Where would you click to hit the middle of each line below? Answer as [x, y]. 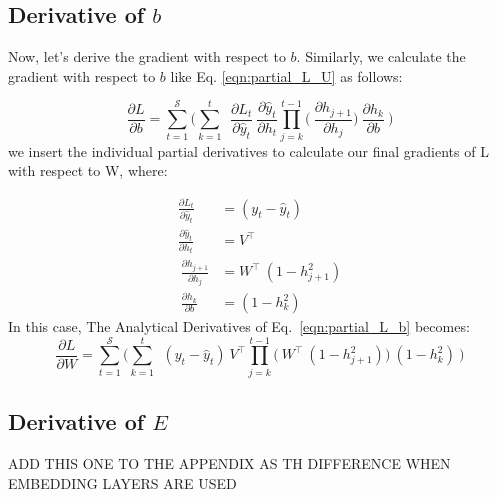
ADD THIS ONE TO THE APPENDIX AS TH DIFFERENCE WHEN [229, 462]
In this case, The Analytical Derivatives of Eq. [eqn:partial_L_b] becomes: [239, 326]
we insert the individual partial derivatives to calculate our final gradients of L [248, 150]
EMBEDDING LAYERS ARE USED [122, 482]
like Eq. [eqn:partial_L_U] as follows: [286, 75]
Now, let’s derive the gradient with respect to [147, 56]
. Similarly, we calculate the [381, 56]
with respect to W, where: [88, 170]
